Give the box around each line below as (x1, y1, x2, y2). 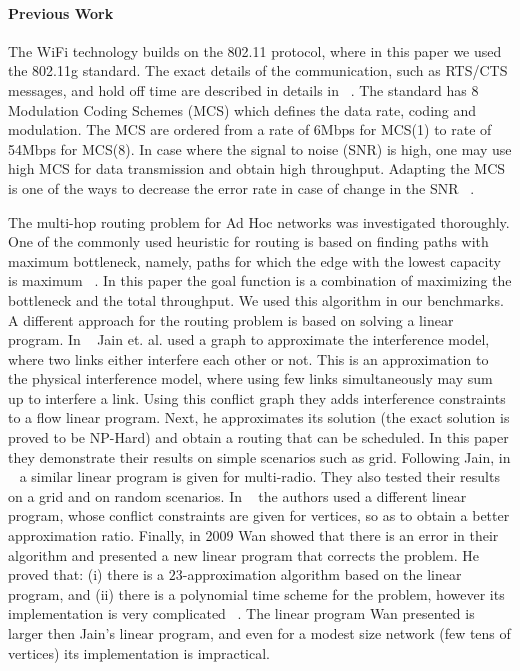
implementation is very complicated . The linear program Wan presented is (8, 603, 475, 624)
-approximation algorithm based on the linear (182, 564, 462, 585)
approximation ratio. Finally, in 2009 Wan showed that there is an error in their (8, 525, 499, 546)
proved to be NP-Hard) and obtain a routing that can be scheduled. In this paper (8, 427, 509, 448)
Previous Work (8, 2, 114, 23)
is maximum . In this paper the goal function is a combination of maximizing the (8, 270, 512, 291)
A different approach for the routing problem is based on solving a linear (8, 309, 454, 330)
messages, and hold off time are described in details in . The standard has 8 (8, 79, 479, 100)
